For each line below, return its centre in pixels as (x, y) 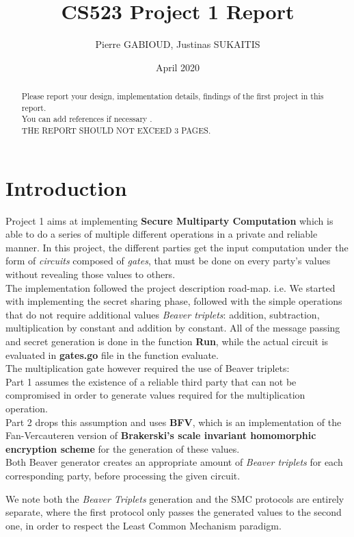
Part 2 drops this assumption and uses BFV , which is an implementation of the (174, 422)
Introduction (66, 187)
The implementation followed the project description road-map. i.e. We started (171, 287)
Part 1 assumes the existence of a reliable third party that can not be (151, 381)
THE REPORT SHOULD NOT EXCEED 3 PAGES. (116, 130)
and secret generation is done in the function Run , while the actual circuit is (167, 341)
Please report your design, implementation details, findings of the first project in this (173, 96)
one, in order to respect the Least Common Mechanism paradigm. (144, 525)
